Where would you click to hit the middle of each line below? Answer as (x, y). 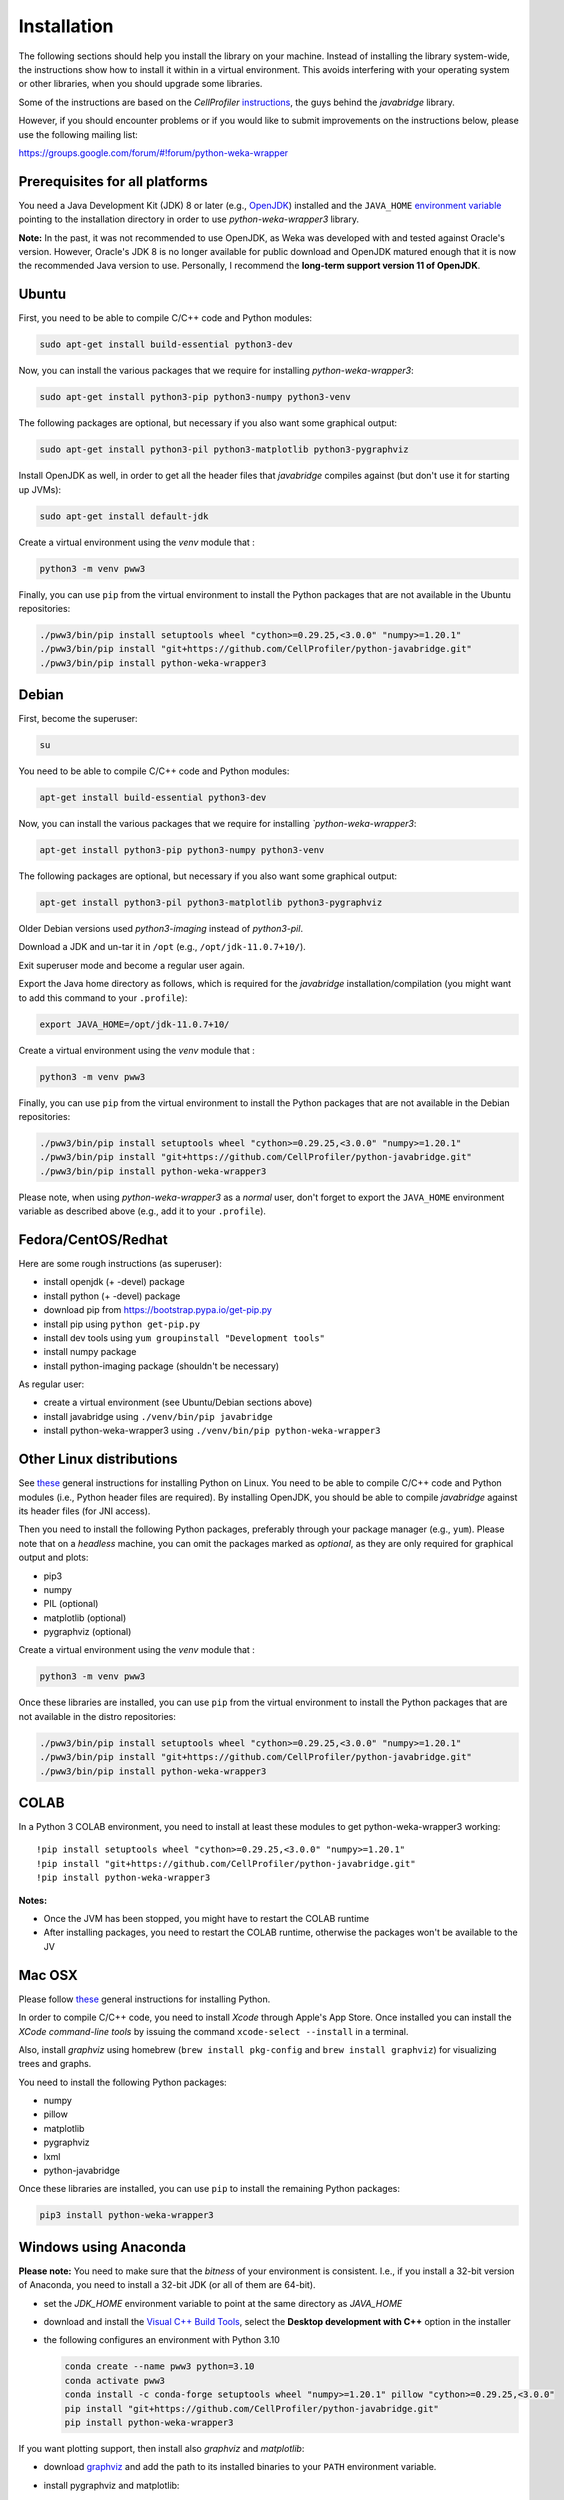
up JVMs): (40, 489)
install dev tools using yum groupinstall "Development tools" (184, 1337)
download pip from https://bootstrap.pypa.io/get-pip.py (157, 1310)
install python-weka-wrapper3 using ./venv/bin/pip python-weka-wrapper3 (212, 1431)
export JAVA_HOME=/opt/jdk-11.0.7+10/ (134, 1024)
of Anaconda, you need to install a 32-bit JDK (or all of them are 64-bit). (167, 2285)
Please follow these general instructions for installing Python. (144, 1999)
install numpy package (90, 1352)
